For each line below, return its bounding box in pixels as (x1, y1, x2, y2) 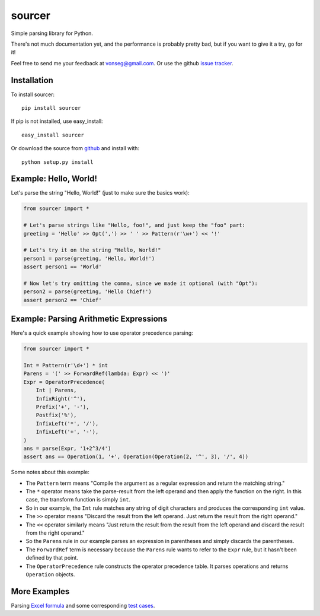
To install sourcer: (11, 91, 55, 98)
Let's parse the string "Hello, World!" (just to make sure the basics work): (11, 189, 190, 196)
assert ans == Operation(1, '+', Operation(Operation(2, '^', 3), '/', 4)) (23, 453, 249, 460)
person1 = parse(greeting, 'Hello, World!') (23, 255, 155, 262)
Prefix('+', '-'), (36, 404, 89, 410)
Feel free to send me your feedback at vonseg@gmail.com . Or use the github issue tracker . (11, 59, 233, 66)
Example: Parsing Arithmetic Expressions (11, 314, 168, 324)
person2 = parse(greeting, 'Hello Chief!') (23, 288, 152, 295)
